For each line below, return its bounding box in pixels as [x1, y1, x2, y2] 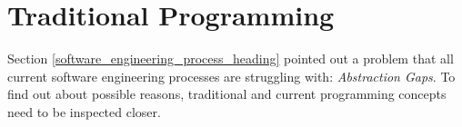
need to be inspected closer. [7, 102, 161, 121]
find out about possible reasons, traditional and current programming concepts [7, 84, 447, 103]
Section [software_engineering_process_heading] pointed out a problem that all [7, 49, 454, 68]
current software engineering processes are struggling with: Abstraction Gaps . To [7, 66, 456, 85]
